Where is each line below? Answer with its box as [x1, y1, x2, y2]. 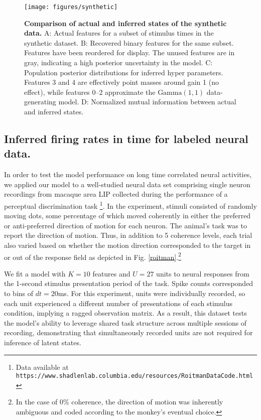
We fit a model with [4, 268, 66, 278]
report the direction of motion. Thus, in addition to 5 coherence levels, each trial [4, 230, 252, 240]
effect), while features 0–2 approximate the [24, 86, 156, 97]
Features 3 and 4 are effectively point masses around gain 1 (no [24, 77, 219, 87]
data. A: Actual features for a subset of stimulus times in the [24, 28, 214, 38]
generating [24, 96, 56, 107]
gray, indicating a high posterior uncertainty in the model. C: [24, 57, 213, 68]
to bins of [4, 288, 34, 299]
